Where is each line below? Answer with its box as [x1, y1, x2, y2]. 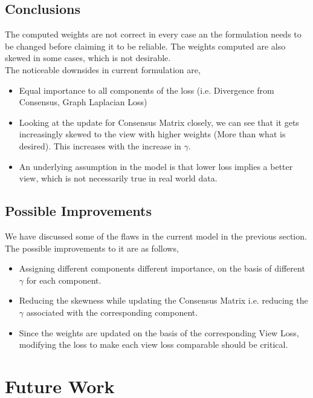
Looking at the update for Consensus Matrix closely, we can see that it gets [19, 116, 299, 128]
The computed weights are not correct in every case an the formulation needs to [5, 28, 302, 41]
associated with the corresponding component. [26, 305, 198, 318]
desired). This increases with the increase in [19, 139, 181, 152]
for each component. [26, 273, 102, 286]
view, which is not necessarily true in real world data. [19, 172, 218, 184]
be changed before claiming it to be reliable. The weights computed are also [5, 39, 286, 52]
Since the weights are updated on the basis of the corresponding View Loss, [19, 326, 299, 339]
